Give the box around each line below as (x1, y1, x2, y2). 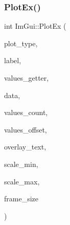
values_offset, (4, 124, 47, 135)
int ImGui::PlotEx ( (4, 21, 66, 31)
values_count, (4, 107, 48, 118)
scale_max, (4, 176, 40, 186)
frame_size (4, 193, 38, 204)
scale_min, (4, 158, 38, 169)
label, (4, 55, 21, 66)
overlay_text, (4, 141, 46, 152)
